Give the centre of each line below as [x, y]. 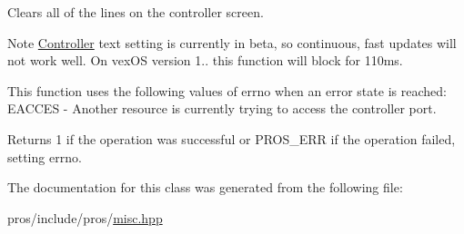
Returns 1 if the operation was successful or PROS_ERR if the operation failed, [232, 138]
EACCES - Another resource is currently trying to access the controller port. [222, 108]
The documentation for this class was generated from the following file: [205, 187]
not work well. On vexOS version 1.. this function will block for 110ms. [205, 60]
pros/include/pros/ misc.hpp [85, 217]
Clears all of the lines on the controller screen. [136, 12]
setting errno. [45, 156]
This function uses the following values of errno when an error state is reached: [227, 90]
